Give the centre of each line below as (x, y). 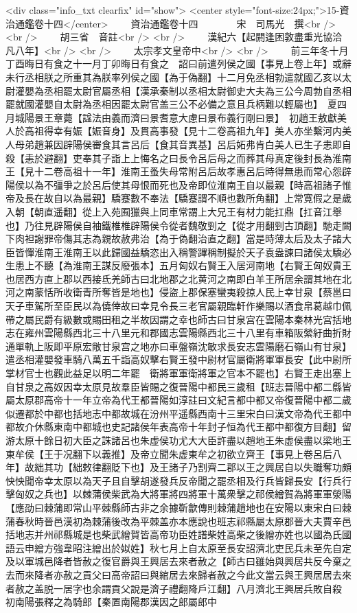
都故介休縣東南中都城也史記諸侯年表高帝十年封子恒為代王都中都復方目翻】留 (178, 427)
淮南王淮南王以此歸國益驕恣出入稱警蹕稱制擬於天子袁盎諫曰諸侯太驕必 (193, 252)
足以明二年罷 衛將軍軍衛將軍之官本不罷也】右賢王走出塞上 (217, 373)
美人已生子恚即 (308, 144)
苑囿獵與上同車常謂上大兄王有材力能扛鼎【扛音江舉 (226, 211)
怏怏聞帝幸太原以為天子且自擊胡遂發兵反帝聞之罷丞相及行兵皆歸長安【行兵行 (178, 480)
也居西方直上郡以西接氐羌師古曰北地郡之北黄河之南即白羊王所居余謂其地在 (174, 278)
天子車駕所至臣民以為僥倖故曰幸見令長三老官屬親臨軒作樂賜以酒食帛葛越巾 (174, 306)
